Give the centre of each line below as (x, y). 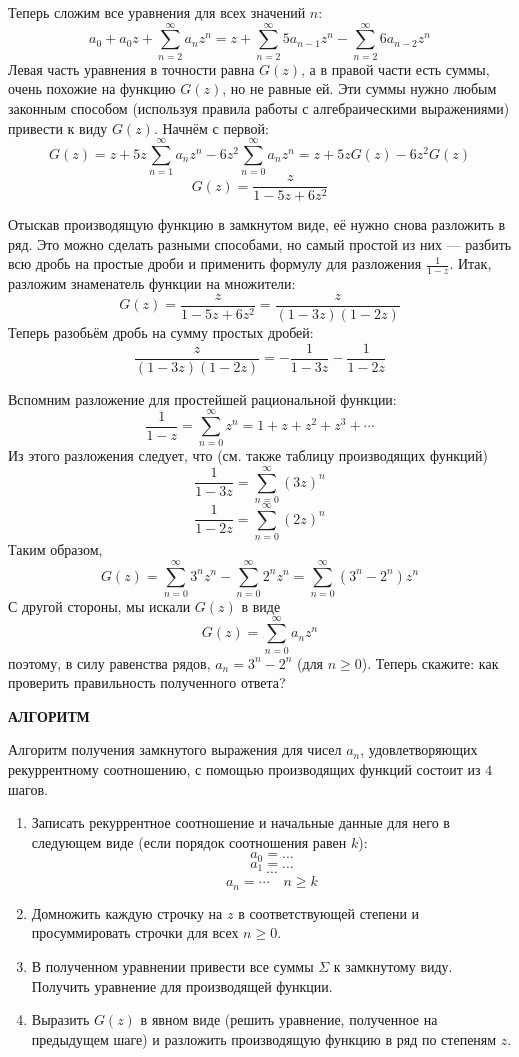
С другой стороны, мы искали (99, 605)
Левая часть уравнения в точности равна (131, 68)
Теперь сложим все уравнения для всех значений (157, 12)
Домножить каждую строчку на (127, 912)
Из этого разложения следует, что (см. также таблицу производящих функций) (248, 455)
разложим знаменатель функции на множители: (152, 283)
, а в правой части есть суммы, (395, 68)
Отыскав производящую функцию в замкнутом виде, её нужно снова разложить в (257, 224)
